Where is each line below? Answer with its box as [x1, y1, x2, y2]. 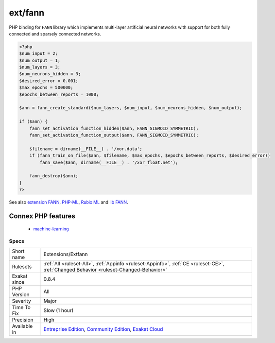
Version [12, 291, 30, 298]
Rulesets [12, 263, 32, 270]
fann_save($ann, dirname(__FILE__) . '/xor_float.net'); [39, 159, 178, 165]
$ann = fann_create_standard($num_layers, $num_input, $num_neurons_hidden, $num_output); [19, 105, 242, 111]
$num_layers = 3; [19, 65, 61, 70]
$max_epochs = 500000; [19, 85, 73, 90]
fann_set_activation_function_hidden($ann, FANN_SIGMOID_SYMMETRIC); [29, 125, 199, 131]
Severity [12, 297, 31, 304]
